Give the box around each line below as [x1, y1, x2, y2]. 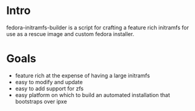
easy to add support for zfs [15, 85, 84, 92]
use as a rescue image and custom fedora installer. [6, 30, 135, 37]
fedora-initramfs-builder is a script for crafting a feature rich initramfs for [6, 24, 189, 31]
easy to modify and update [15, 78, 83, 85]
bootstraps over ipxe [15, 98, 67, 105]
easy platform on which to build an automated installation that [15, 91, 171, 98]
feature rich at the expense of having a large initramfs [15, 71, 151, 79]
